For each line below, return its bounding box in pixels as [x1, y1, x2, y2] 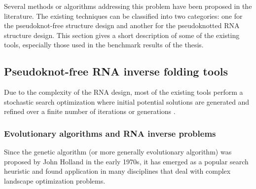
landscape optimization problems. [4, 175, 106, 186]
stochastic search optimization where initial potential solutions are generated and [4, 96, 250, 107]
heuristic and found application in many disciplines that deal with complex [4, 166, 231, 176]
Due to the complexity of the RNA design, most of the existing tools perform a [4, 87, 243, 97]
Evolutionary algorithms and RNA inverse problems [4, 127, 216, 139]
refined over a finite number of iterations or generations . [4, 106, 176, 116]
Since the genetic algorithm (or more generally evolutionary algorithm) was [4, 147, 232, 157]
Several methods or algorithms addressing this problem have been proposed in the [4, 1, 252, 11]
